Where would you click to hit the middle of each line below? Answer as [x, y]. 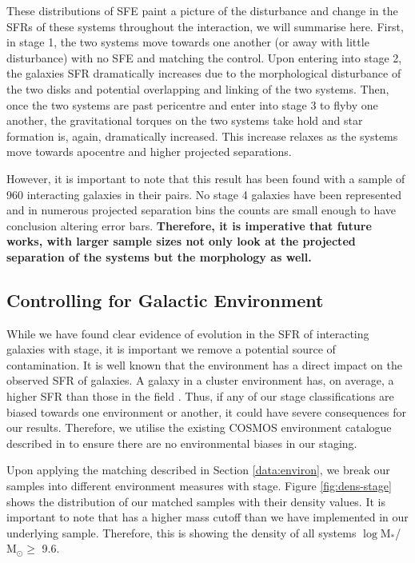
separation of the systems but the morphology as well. [159, 256]
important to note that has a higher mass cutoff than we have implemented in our [207, 517]
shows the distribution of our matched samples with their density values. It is [196, 501]
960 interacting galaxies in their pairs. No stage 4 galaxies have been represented [204, 194]
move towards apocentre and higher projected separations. [149, 152]
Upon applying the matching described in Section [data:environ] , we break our [198, 470]
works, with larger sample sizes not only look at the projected [181, 241]
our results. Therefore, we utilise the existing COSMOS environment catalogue [199, 427]
